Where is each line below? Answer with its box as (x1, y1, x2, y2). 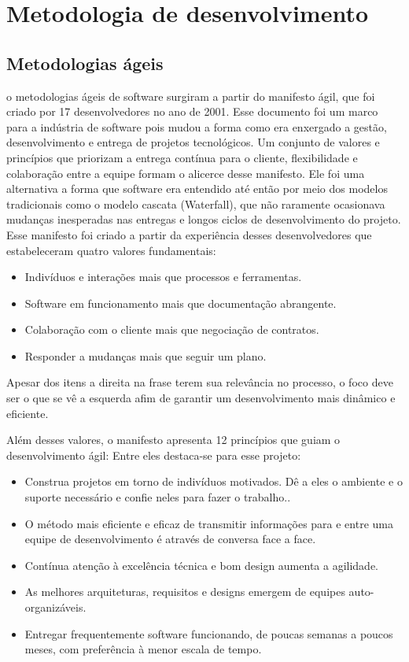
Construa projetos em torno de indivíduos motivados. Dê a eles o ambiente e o (24, 473, 403, 490)
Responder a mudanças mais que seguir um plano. (24, 347, 267, 364)
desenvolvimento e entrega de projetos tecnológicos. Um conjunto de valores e (6, 134, 380, 150)
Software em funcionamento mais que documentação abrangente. (24, 294, 337, 311)
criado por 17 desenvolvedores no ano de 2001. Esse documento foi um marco (6, 103, 378, 120)
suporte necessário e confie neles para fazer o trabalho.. (24, 489, 291, 505)
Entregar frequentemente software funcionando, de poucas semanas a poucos (24, 625, 393, 642)
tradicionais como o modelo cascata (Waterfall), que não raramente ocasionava (6, 195, 385, 212)
